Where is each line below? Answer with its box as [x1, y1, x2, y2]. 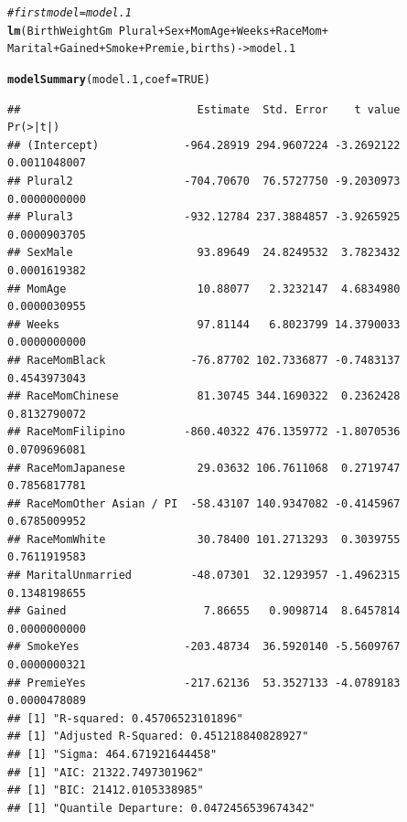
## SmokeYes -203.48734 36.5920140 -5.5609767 [7, 640, 401, 654]
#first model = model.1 [7, 6, 133, 19]
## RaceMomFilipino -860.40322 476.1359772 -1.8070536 [7, 425, 401, 439]
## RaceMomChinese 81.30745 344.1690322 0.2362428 [7, 390, 401, 403]
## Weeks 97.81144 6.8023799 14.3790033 [7, 317, 401, 331]
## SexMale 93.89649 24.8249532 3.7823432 [7, 246, 401, 260]
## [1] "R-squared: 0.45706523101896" [7, 711, 243, 725]
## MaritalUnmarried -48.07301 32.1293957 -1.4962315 [7, 569, 401, 582]
